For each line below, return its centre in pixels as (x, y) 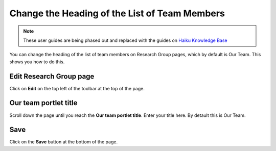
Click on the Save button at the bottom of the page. (63, 142)
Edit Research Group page (52, 76)
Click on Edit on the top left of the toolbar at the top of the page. (77, 88)
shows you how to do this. (37, 62)
